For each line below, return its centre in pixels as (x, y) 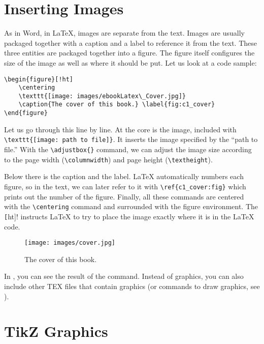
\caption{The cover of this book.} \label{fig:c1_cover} (117, 105)
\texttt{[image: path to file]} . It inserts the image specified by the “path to (131, 139)
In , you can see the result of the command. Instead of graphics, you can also (124, 276)
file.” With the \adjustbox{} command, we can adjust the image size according (128, 149)
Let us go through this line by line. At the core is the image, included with (120, 129)
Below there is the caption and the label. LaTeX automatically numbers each (124, 176)
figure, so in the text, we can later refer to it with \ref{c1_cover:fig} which (125, 186)
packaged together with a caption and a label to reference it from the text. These (130, 42)
